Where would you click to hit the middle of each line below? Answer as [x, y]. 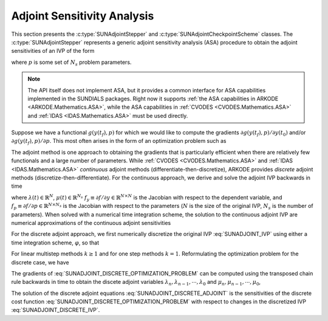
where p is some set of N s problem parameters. [71, 63]
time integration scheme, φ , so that [55, 243]
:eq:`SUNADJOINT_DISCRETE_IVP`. [56, 310]
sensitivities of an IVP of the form [53, 51]
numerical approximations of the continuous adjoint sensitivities [91, 223]
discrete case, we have [40, 262]
